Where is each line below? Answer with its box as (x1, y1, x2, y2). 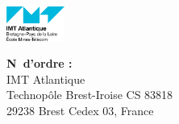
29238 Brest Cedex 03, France (6, 101, 154, 118)
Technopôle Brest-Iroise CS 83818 (6, 86, 173, 103)
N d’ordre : (6, 55, 73, 72)
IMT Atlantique (6, 70, 85, 87)
